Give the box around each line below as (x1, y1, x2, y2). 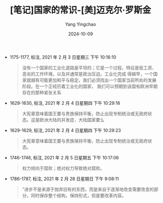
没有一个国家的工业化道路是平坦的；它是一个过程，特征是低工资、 (22, 65, 157, 70)
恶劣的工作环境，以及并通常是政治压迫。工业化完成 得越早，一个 (22, 70, 154, 77)
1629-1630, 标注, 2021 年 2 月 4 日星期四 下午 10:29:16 (9, 100, 121, 106)
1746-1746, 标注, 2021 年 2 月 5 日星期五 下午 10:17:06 (9, 154, 120, 160)
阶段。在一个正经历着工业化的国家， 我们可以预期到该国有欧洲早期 (22, 83, 158, 89)
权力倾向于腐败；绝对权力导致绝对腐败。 (22, 165, 105, 171)
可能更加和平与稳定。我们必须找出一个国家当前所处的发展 (39, 77, 157, 83)
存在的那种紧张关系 (22, 89, 62, 95)
